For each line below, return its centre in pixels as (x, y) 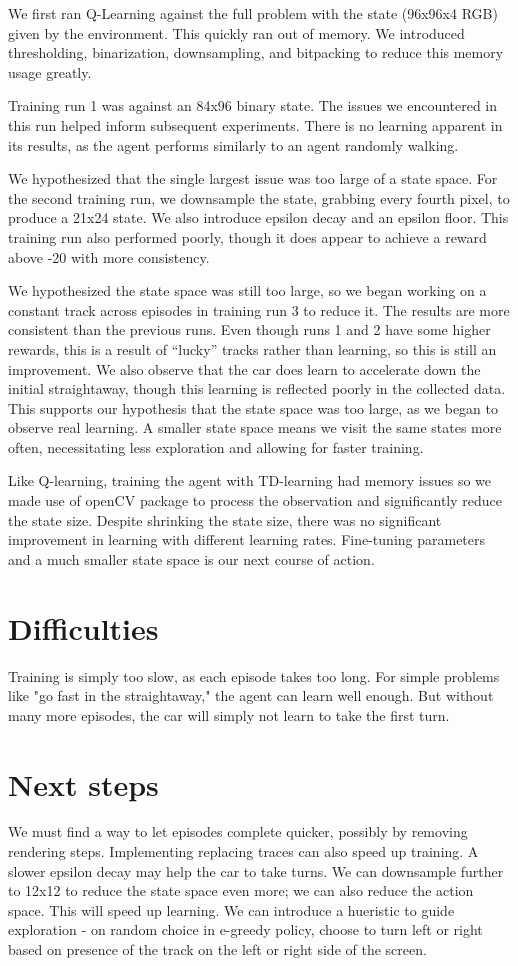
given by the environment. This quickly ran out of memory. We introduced (236, 32)
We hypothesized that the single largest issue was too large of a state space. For (253, 178)
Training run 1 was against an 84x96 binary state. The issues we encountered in (253, 105)
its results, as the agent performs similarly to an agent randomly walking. (233, 144)
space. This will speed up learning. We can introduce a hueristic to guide (231, 909)
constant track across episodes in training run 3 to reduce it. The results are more (259, 309)
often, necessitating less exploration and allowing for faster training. (216, 446)
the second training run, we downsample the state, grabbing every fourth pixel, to (259, 197)
